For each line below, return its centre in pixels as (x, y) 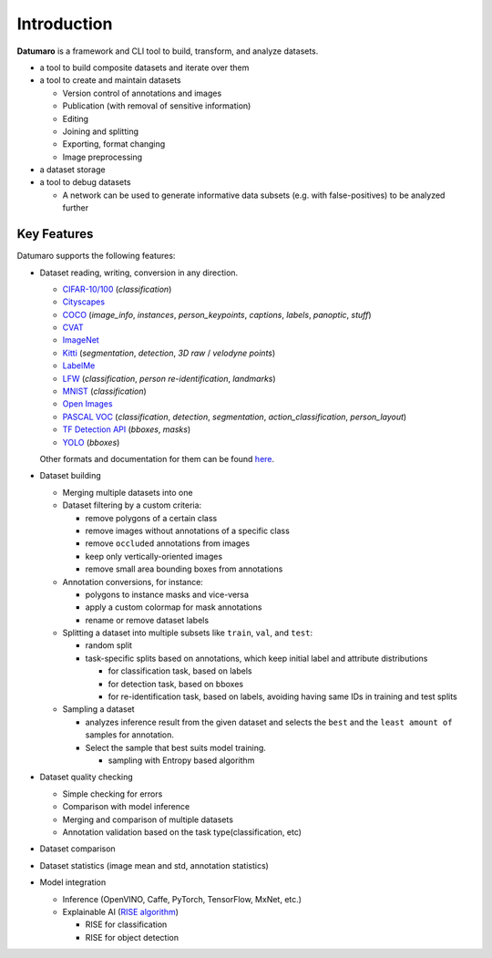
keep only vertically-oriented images (154, 556)
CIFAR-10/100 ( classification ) (117, 289)
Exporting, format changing (114, 144)
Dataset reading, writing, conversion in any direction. (139, 273)
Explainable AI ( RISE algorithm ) (121, 912)
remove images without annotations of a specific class (188, 531)
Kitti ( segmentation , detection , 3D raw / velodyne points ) (169, 353)
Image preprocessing (102, 157)
